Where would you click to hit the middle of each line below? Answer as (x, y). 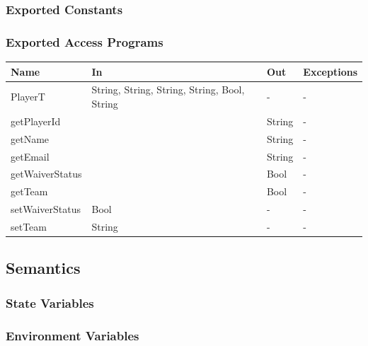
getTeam (29, 191)
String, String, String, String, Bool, (168, 90)
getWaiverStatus (46, 174)
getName (30, 138)
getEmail (30, 156)
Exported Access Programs (85, 41)
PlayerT (28, 97)
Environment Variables (73, 335)
